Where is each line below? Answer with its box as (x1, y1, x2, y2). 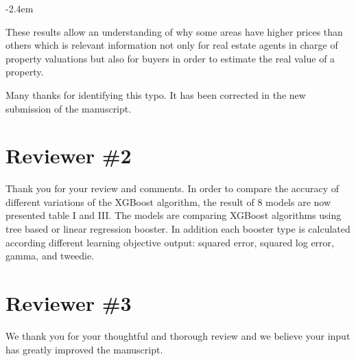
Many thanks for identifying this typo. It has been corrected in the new (5, 87, 306, 102)
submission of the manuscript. (5, 101, 132, 115)
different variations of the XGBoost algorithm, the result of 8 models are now (5, 194, 331, 209)
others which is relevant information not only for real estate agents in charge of (5, 38, 338, 52)
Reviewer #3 (5, 289, 132, 317)
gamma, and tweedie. (5, 248, 95, 263)
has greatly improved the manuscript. (5, 342, 163, 356)
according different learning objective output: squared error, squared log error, (5, 235, 334, 249)
